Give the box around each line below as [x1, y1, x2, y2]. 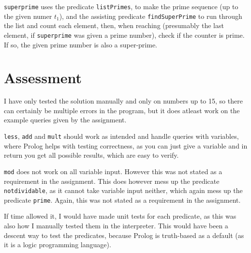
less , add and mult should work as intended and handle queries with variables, [4, 131, 239, 141]
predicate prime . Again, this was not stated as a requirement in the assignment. [4, 194, 241, 205]
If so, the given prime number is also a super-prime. [4, 39, 158, 49]
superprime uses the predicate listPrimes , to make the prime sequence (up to [4, 1, 238, 11]
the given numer [4, 11, 52, 21]
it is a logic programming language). [4, 239, 111, 250]
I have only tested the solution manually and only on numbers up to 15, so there [4, 96, 243, 106]
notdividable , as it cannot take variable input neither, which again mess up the [4, 185, 243, 195]
